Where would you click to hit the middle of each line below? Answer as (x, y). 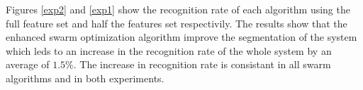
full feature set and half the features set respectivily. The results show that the (177, 23)
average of (28, 64)
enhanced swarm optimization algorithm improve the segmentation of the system (181, 37)
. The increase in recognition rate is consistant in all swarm (202, 64)
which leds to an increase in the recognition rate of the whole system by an (169, 50)
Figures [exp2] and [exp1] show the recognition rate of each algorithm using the (178, 9)
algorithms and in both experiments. (85, 78)
